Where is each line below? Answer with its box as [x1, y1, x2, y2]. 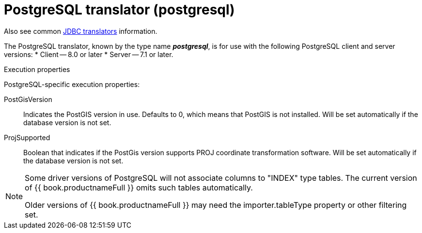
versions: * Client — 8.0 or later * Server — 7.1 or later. [4, 50, 173, 58]
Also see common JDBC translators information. [4, 27, 157, 35]
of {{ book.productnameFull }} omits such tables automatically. [25, 182, 253, 192]
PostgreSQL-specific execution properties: [4, 80, 140, 88]
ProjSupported [4, 133, 50, 142]
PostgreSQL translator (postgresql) [4, 1, 235, 18]
